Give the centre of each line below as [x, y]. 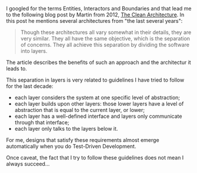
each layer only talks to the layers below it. [66, 129]
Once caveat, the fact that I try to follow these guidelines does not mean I [95, 157]
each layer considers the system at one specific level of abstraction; [97, 97]
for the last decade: [30, 86]
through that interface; [42, 122]
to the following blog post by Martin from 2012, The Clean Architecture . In [95, 15]
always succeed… [28, 164]
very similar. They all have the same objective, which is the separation [105, 38]
